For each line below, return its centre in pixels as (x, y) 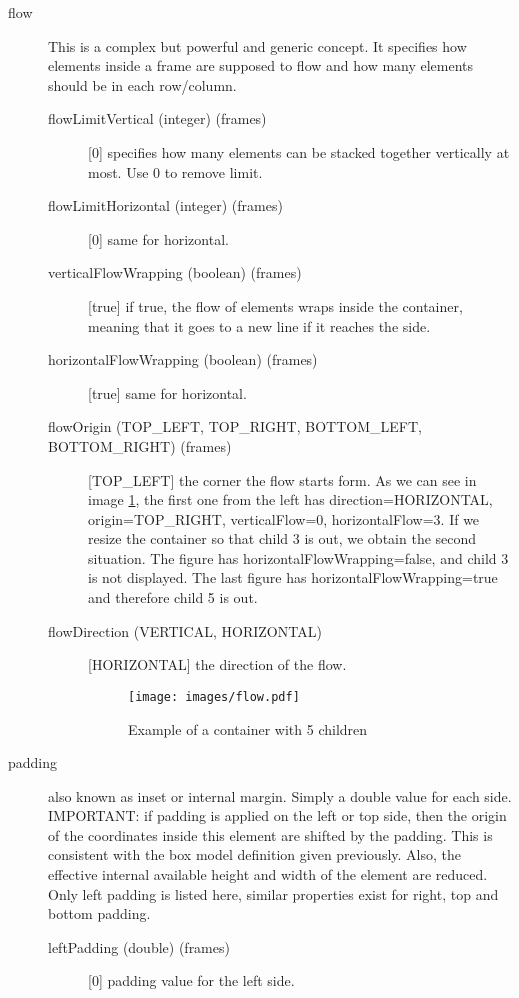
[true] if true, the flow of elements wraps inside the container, (275, 305)
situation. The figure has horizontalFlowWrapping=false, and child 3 (298, 557)
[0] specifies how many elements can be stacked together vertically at (299, 151)
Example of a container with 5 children (248, 728)
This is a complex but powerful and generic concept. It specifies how (257, 45)
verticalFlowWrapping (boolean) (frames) (175, 272)
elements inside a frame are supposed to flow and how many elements (261, 65)
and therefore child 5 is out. (173, 597)
